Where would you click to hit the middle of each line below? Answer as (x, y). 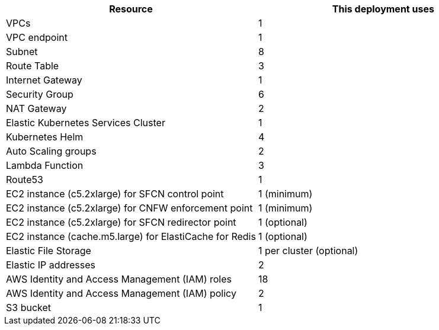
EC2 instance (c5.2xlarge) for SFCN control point (115, 194)
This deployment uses (383, 9)
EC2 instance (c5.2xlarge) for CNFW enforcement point (129, 208)
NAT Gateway (36, 108)
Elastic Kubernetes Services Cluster (86, 123)
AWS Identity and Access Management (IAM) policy (121, 293)
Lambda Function (45, 165)
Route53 (25, 180)
